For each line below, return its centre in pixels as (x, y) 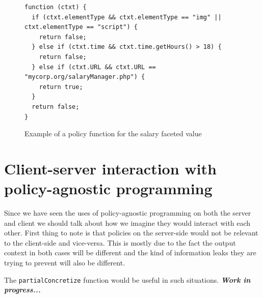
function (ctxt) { (56, 7)
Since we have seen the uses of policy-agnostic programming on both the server (128, 213)
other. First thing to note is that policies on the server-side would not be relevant (131, 233)
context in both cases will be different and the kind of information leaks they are (130, 252)
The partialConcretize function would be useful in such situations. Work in (127, 279)
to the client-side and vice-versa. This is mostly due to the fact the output (120, 242)
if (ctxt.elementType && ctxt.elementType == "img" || (127, 17)
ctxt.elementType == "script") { (81, 27)
